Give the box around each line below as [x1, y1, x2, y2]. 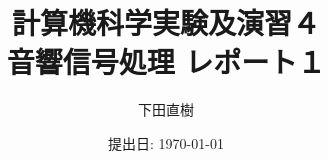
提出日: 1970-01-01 [108, 132, 224, 153]
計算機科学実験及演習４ [11, 2, 320, 43]
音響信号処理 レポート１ [6, 41, 326, 82]
